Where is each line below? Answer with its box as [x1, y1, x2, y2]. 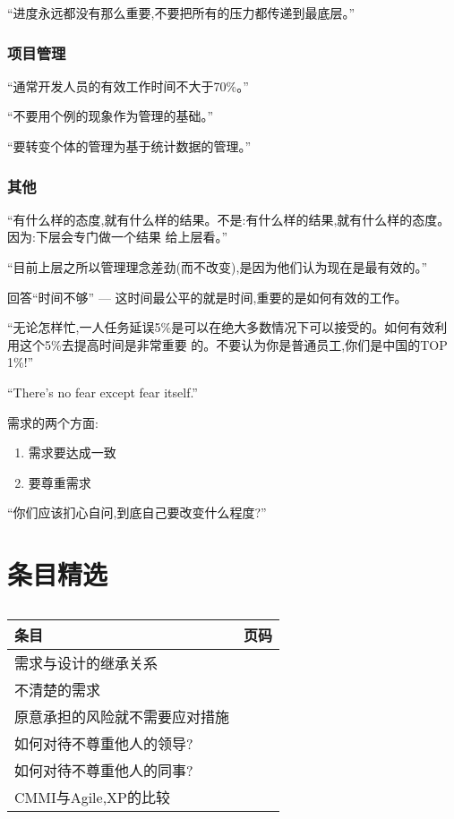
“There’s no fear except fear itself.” [7, 382, 198, 401]
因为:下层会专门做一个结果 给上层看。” [7, 227, 228, 246]
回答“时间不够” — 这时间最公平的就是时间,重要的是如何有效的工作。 [7, 287, 407, 306]
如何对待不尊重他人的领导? [14, 733, 193, 755]
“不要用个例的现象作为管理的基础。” [7, 107, 214, 125]
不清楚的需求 [14, 679, 101, 701]
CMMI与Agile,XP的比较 [14, 787, 171, 808]
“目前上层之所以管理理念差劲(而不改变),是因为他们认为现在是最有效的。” [7, 258, 427, 276]
